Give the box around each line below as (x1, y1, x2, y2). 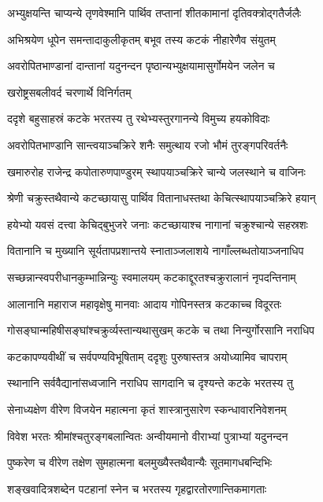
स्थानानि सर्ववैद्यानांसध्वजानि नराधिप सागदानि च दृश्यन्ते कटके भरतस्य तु (7, 375, 293, 391)
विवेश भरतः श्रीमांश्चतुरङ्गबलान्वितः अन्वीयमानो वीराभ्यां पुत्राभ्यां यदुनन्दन (7, 427, 288, 444)
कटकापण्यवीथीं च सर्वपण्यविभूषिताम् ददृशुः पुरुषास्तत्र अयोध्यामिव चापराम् (7, 348, 288, 364)
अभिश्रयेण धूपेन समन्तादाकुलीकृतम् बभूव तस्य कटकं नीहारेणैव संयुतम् (7, 31, 276, 47)
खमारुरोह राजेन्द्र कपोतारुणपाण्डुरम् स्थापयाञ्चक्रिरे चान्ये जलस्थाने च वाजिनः (7, 163, 306, 179)
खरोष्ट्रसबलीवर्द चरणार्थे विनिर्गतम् (7, 83, 132, 100)
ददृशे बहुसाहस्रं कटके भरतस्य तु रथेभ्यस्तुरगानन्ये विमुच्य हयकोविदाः (7, 110, 270, 127)
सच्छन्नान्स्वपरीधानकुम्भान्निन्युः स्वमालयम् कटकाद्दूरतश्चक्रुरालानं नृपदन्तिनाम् (7, 268, 296, 285)
